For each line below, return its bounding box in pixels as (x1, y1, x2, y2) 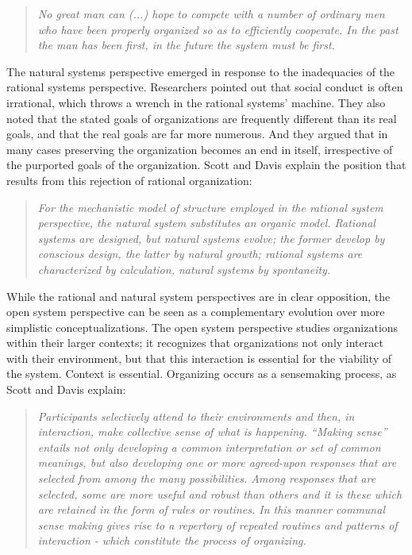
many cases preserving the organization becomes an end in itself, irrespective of (6, 141, 393, 157)
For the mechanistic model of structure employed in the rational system (37, 198, 383, 215)
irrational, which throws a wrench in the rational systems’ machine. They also (6, 94, 386, 110)
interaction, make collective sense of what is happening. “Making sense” (37, 423, 387, 440)
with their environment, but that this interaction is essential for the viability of (6, 349, 392, 366)
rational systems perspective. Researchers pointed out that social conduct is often (6, 79, 403, 95)
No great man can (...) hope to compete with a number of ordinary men (37, 6, 385, 21)
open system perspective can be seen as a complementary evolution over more (6, 303, 385, 320)
